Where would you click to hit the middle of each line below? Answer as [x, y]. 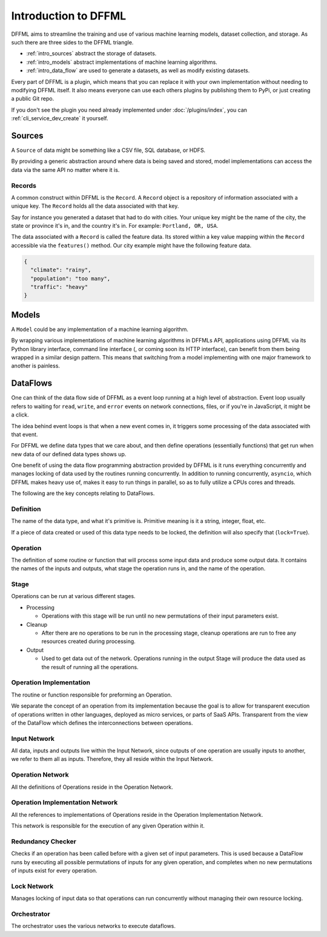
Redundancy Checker [44, 841]
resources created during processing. [88, 641]
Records [24, 185]
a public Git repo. [33, 99]
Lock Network [32, 886]
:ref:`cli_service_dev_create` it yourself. [60, 118]
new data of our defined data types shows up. [69, 454]
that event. [25, 434]
